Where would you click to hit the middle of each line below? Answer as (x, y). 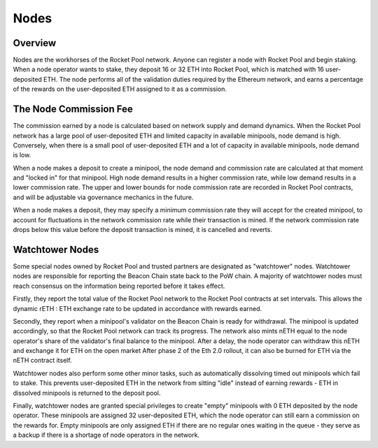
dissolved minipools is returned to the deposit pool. (87, 393)
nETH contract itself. (43, 361)
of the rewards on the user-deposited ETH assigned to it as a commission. (120, 89)
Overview (35, 43)
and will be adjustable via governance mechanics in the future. (103, 197)
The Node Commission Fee (73, 109)
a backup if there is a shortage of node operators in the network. (106, 435)
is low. (22, 155)
